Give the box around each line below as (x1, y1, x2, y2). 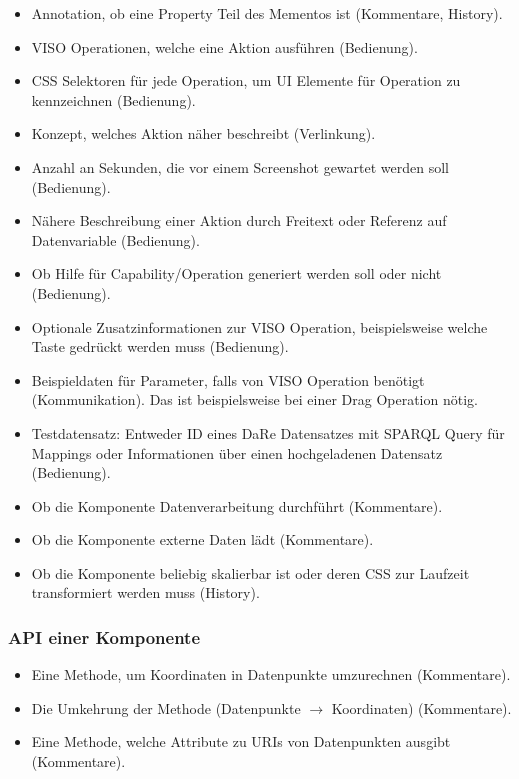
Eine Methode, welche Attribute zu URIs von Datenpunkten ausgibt (31, 731, 451, 752)
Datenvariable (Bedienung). (31, 229, 200, 250)
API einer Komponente (8, 624, 201, 649)
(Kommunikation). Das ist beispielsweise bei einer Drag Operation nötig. (31, 389, 478, 410)
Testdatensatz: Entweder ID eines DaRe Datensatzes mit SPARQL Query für (31, 422, 505, 443)
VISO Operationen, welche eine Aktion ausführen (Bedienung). (31, 36, 418, 57)
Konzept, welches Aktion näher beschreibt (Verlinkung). (31, 123, 376, 144)
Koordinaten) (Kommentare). (331, 697, 512, 718)
